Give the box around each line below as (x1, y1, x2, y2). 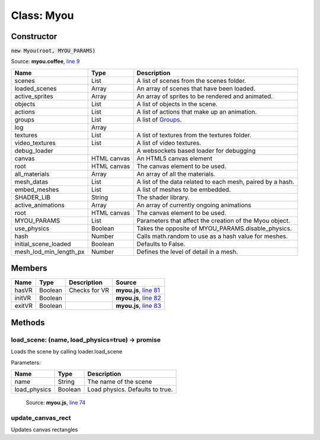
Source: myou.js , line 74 (25, 399, 86, 406)
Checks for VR (69, 286, 110, 294)
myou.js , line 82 (116, 294, 161, 302)
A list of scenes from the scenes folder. (136, 76, 247, 85)
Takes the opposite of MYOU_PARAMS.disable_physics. (136, 224, 292, 232)
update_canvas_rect (11, 413, 71, 422)
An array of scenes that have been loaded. (136, 84, 256, 92)
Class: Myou (11, 9, 74, 22)
